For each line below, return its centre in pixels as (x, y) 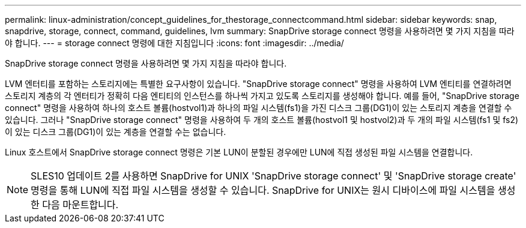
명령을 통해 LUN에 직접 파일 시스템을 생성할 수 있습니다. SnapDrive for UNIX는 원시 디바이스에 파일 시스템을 (263, 190)
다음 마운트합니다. (80, 205)
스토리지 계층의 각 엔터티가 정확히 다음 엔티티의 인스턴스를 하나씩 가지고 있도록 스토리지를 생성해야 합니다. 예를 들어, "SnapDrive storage (262, 96)
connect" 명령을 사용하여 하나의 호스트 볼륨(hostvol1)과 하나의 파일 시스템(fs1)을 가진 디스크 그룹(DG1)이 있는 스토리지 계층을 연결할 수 (258, 108)
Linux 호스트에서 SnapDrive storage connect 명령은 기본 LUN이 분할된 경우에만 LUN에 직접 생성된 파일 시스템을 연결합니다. (239, 152)
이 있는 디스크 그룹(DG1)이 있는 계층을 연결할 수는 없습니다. (116, 132)
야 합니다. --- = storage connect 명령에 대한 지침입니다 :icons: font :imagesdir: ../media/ (174, 43)
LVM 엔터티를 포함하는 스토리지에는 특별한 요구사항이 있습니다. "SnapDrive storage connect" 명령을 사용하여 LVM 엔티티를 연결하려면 (258, 84)
